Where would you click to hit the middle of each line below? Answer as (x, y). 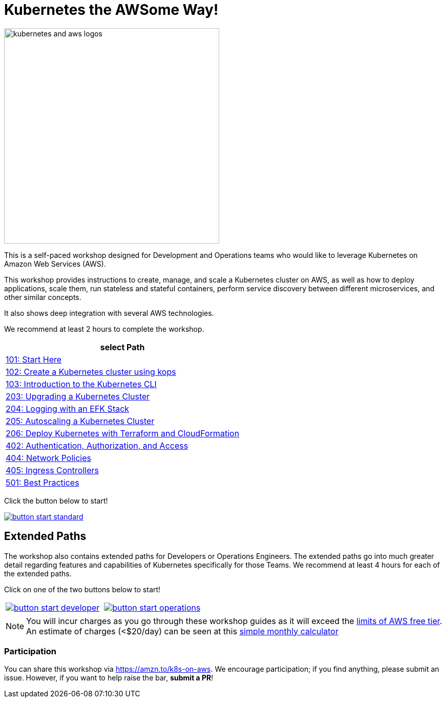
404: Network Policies (48, 458)
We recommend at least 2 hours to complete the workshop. (104, 329)
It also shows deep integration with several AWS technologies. (109, 313)
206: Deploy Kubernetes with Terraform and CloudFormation (123, 433)
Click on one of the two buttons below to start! (82, 589)
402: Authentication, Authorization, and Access (97, 445)
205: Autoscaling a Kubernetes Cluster (80, 421)
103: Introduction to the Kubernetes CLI (81, 384)
